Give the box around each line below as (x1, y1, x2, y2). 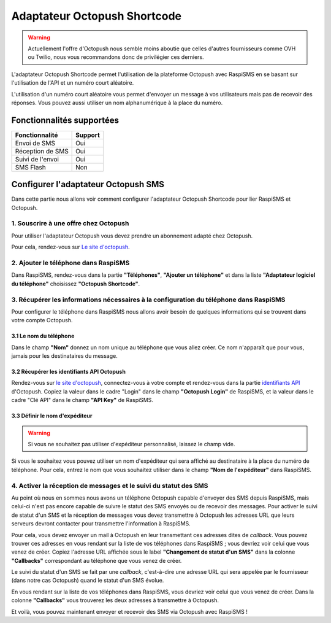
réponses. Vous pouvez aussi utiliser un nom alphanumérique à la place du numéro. (11, 99, 223, 106)
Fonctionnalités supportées (11, 115, 120, 125)
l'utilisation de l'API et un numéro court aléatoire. (11, 79, 134, 87)
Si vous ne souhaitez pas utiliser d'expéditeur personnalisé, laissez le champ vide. (28, 441, 235, 448)
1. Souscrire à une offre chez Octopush (11, 219, 129, 228)
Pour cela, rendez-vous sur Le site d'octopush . (11, 243, 130, 251)
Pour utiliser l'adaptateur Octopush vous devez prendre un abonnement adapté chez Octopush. (11, 232, 253, 239)
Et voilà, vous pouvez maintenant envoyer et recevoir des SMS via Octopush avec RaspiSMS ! (11, 608, 248, 615)
